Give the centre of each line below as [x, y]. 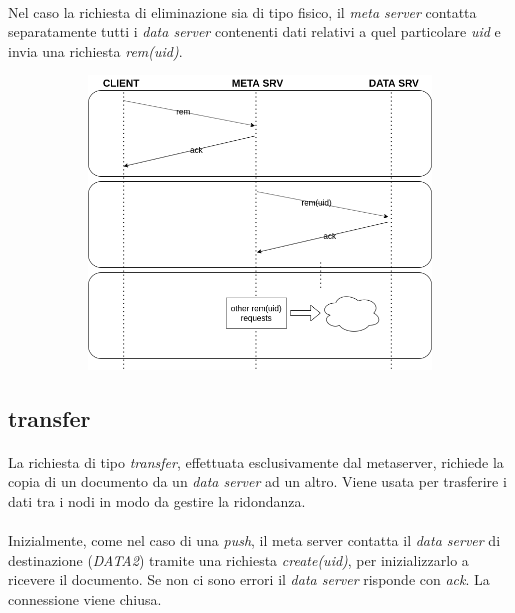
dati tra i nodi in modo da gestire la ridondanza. [157, 501]
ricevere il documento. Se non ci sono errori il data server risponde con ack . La [249, 579]
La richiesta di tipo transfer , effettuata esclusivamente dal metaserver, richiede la [256, 461]
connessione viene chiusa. [85, 598]
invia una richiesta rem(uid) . [95, 50]
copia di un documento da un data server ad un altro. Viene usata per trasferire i [257, 481]
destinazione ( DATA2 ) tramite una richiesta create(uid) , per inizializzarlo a [238, 559]
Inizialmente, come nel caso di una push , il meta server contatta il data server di [254, 540]
